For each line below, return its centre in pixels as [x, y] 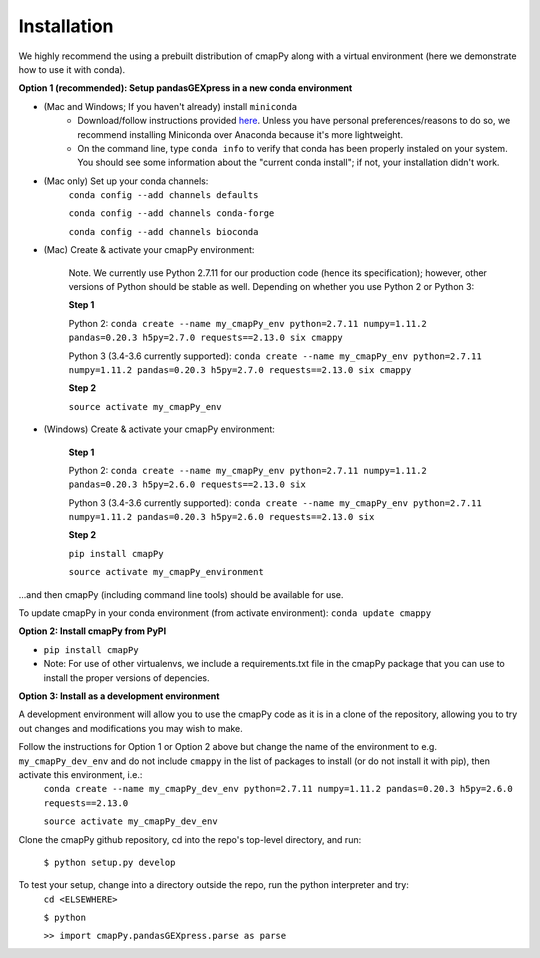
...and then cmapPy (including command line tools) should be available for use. [181, 594]
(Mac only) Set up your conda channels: [126, 181]
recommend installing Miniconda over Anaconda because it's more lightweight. [240, 134]
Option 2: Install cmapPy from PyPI [92, 631]
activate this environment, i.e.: [80, 774]
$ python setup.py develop [109, 862]
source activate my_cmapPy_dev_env [131, 821]
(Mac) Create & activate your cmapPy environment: [149, 250]
